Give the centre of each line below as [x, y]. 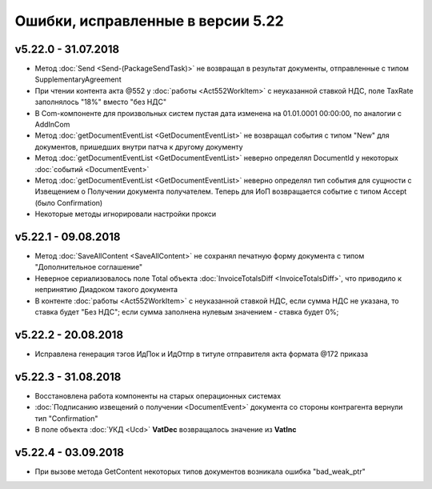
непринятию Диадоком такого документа [106, 290]
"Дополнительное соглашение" [89, 267]
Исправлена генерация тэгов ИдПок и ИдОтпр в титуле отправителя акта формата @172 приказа [201, 354]
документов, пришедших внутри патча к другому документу [139, 146]
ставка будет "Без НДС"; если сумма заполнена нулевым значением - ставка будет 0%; [187, 312]
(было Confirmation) [69, 202]
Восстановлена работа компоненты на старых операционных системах [158, 395]
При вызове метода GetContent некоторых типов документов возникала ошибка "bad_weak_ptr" [200, 471]
